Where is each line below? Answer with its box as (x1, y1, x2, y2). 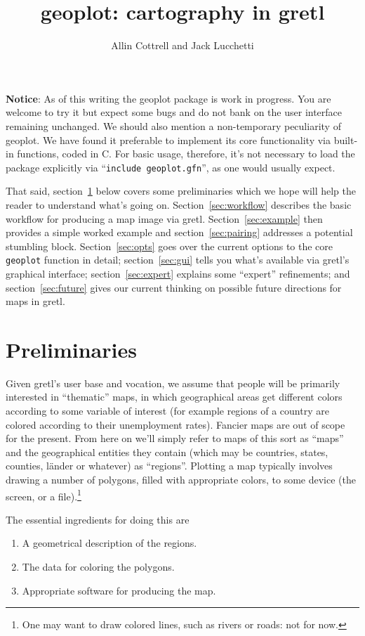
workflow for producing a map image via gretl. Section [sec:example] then (6, 211, 323, 226)
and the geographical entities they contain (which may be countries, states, (6, 444, 328, 459)
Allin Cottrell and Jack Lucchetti (111, 38, 254, 53)
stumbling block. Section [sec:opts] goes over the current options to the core (6, 238, 333, 253)
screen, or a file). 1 (6, 486, 81, 503)
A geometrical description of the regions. (22, 536, 197, 550)
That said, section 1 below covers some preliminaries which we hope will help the (6, 183, 357, 198)
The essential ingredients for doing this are (6, 512, 190, 526)
